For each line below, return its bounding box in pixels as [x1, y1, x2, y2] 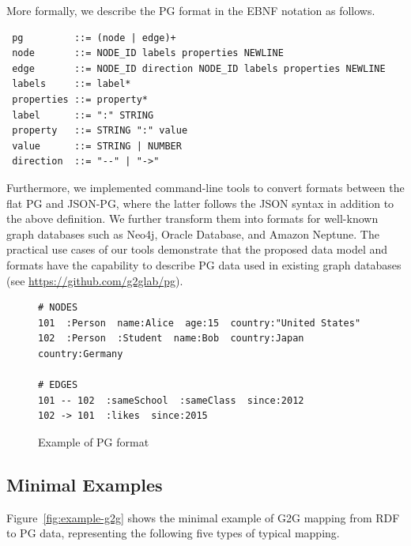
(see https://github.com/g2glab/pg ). [6, 272, 183, 288]
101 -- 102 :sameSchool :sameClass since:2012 [38, 394, 304, 406]
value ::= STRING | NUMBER [12, 140, 182, 152]
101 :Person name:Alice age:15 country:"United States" [38, 317, 361, 329]
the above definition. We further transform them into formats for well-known [6, 210, 379, 227]
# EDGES [38, 379, 78, 391]
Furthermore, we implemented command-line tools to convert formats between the [6, 179, 405, 195]
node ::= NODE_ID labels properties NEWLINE [12, 47, 284, 59]
